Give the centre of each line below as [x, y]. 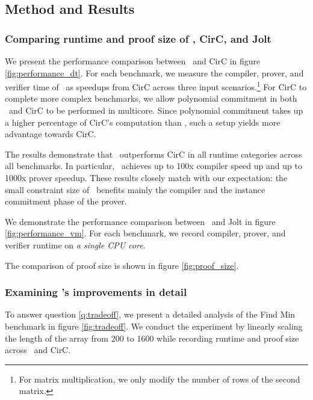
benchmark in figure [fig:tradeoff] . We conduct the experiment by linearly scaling [154, 326]
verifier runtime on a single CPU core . [75, 245]
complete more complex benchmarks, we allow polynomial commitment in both [151, 98]
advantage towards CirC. [51, 134]
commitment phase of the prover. [66, 201]
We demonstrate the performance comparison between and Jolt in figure [140, 221]
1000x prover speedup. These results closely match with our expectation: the [146, 177]
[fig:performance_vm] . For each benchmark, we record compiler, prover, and [145, 233]
